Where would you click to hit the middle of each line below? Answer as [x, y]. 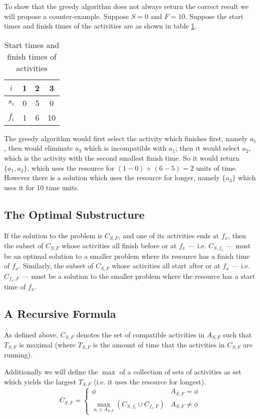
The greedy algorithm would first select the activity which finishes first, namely [126, 138]
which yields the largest [40, 381]
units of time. [217, 167]
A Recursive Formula [60, 313]
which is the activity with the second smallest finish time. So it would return [122, 157]
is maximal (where [47, 345]
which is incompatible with [125, 148]
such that [237, 334]
